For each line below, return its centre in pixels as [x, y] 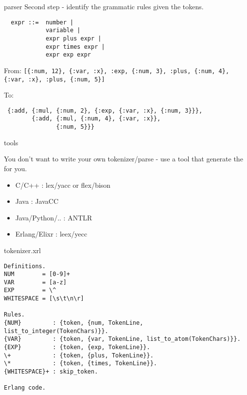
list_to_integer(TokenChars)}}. [56, 331]
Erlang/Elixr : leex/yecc [51, 234]
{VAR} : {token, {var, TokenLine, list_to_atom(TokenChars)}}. [122, 339]
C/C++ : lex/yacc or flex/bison [63, 185]
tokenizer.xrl [22, 250]
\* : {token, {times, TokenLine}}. [80, 364]
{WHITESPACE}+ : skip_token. [51, 372]
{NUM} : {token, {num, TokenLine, [74, 323]
